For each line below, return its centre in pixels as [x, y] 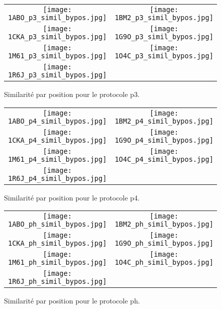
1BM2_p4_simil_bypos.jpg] [164, 121]
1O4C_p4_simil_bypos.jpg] [164, 159]
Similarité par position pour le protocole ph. [72, 301]
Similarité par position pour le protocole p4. [72, 197]
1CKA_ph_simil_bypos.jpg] [58, 243]
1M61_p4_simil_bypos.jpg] [58, 159]
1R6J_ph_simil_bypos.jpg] [58, 282]
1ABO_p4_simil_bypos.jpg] [58, 121]
